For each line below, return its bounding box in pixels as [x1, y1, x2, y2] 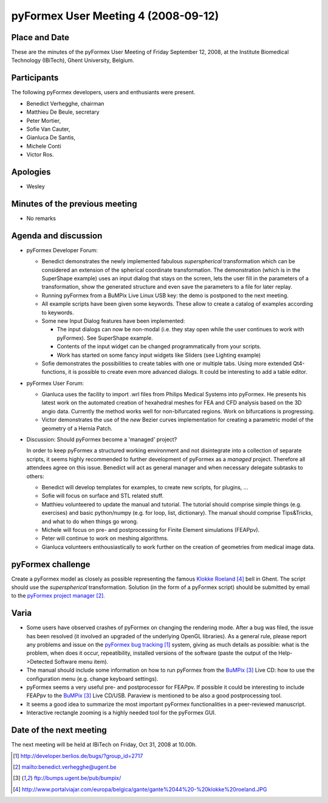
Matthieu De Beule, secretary [26, 108, 100, 115]
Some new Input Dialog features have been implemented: [41, 317, 185, 325]
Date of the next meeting [11, 725, 108, 736]
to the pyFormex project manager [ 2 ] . [11, 592, 106, 599]
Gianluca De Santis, [26, 134, 76, 141]
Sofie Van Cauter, [26, 125, 70, 133]
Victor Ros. [26, 151, 54, 158]
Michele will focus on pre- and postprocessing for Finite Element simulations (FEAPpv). [41, 526, 260, 533]
